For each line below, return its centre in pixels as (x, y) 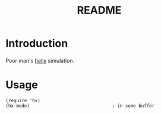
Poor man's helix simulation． (42, 60)
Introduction (37, 43)
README (99, 10)
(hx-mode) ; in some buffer (80, 106)
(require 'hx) (23, 100)
